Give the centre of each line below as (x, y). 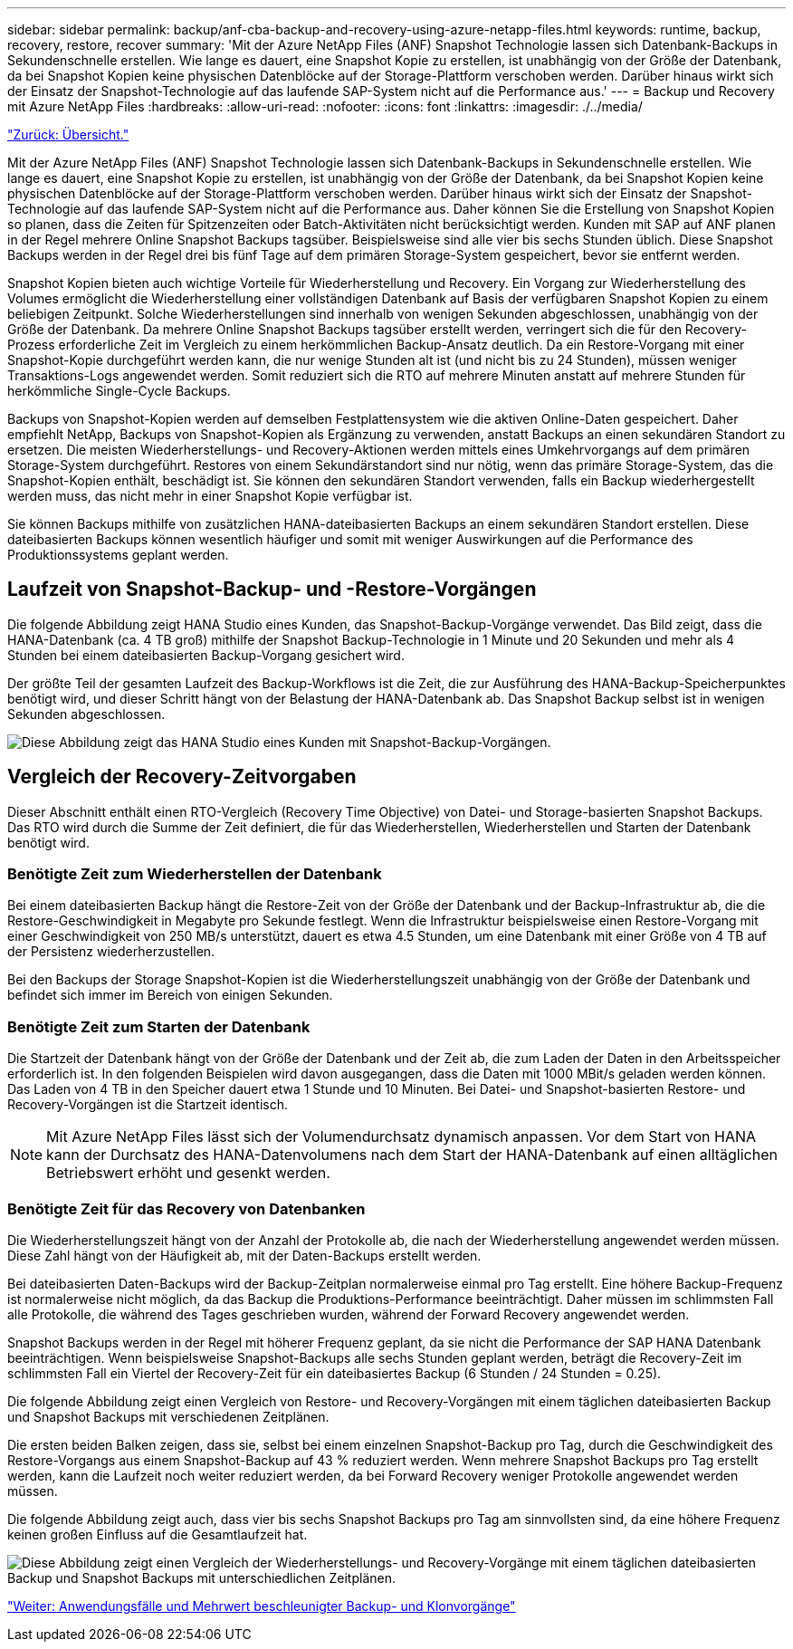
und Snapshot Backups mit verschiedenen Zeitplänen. (168, 1416)
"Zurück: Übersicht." (68, 134)
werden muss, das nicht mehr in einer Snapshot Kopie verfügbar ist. (210, 496)
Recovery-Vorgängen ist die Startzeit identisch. (148, 1105)
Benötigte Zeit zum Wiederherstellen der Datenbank (195, 874)
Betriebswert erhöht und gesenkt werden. (188, 1173)
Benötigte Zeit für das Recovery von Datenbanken (186, 1208)
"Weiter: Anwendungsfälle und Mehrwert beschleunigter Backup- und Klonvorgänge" (262, 1606)
